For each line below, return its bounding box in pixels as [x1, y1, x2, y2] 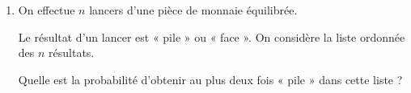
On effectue [18, 2, 75, 18]
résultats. [49, 44, 95, 61]
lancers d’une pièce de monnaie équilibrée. [89, 2, 298, 18]
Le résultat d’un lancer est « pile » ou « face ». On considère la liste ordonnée [18, 28, 405, 45]
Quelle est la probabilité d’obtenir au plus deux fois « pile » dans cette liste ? [18, 71, 403, 87]
